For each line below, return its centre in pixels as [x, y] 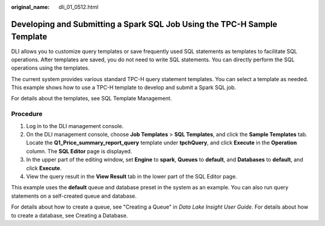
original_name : [30, 7]
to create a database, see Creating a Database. [70, 215]
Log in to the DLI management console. [75, 126]
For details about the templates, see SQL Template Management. [91, 99]
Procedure [27, 114]
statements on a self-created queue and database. [74, 196]
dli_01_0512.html [79, 7]
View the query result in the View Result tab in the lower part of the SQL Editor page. [132, 176]
